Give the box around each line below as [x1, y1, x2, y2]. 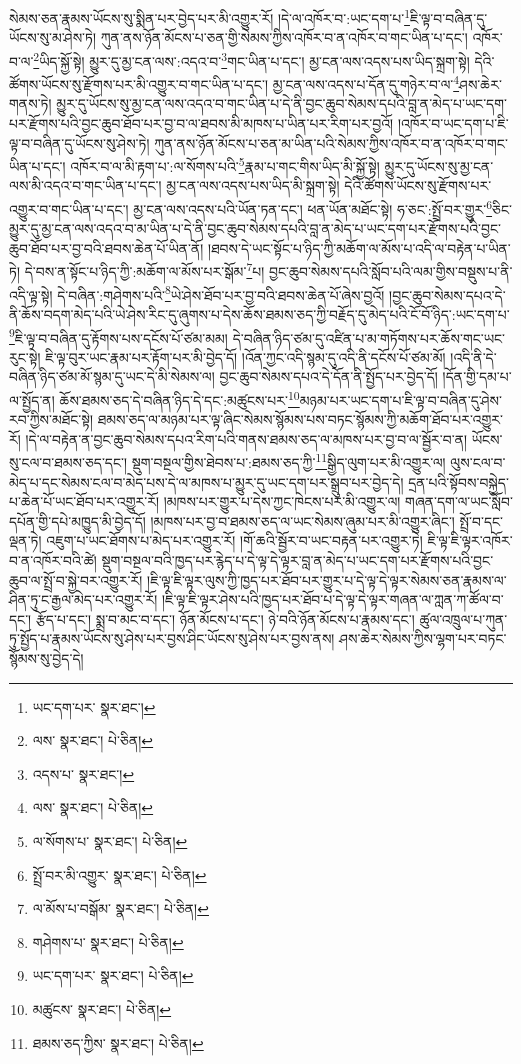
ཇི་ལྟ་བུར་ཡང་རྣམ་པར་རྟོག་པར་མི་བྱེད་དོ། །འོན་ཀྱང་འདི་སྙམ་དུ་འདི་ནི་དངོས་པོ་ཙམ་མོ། [45, 346, 446, 367]
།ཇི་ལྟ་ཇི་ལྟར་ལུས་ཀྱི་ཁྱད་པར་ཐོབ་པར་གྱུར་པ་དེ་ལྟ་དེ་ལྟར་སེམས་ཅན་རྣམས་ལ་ [147, 569, 507, 590]
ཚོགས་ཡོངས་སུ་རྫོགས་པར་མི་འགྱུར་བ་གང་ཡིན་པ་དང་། [9, 73, 268, 94]
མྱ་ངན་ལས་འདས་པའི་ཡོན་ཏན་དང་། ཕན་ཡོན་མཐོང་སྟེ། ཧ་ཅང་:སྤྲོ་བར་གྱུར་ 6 [133, 195, 493, 219]
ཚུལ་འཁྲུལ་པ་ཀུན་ [419, 608, 508, 629]
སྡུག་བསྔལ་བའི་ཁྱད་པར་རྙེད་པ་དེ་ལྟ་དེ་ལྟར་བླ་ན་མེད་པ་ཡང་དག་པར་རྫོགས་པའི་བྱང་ [101, 550, 494, 570]
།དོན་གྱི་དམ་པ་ [442, 366, 512, 387]
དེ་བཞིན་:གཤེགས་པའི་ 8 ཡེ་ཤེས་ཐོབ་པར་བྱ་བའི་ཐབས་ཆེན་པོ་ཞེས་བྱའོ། [57, 281, 385, 305]
